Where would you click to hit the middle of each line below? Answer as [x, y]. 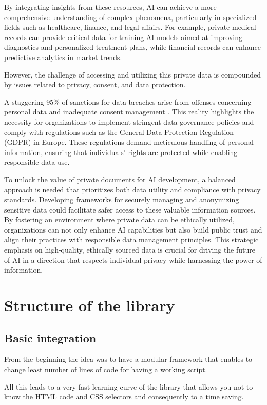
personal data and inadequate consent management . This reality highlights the [129, 112]
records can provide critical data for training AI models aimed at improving [123, 37]
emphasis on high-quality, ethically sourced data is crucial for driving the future [130, 250]
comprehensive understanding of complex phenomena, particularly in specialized [130, 17]
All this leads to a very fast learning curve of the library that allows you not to [129, 386]
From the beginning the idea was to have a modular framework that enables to [128, 359]
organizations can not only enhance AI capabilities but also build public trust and [133, 229]
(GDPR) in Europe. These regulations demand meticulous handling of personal [129, 142]
